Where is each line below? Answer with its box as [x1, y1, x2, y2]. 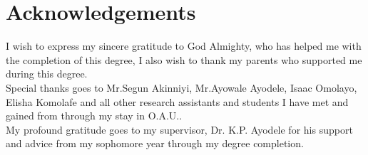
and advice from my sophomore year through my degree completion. [6, 136, 304, 151]
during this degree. [6, 66, 88, 81]
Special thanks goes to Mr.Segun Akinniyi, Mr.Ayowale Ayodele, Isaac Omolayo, [6, 80, 357, 95]
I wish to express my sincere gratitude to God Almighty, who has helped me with [6, 38, 362, 53]
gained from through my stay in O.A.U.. [6, 108, 183, 123]
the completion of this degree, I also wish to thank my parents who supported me [6, 52, 362, 67]
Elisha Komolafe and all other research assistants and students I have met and [6, 94, 349, 109]
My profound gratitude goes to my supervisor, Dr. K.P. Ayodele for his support [6, 122, 353, 137]
